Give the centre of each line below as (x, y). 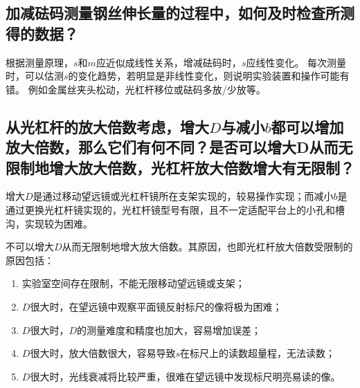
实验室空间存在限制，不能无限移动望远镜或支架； (133, 283)
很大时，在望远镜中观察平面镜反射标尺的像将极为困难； (156, 306)
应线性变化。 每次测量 (296, 62)
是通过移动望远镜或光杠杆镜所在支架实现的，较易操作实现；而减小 (183, 196)
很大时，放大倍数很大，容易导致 (103, 353)
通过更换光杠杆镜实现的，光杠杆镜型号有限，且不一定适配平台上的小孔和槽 (175, 209)
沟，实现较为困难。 (49, 223)
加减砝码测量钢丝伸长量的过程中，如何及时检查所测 (180, 13)
